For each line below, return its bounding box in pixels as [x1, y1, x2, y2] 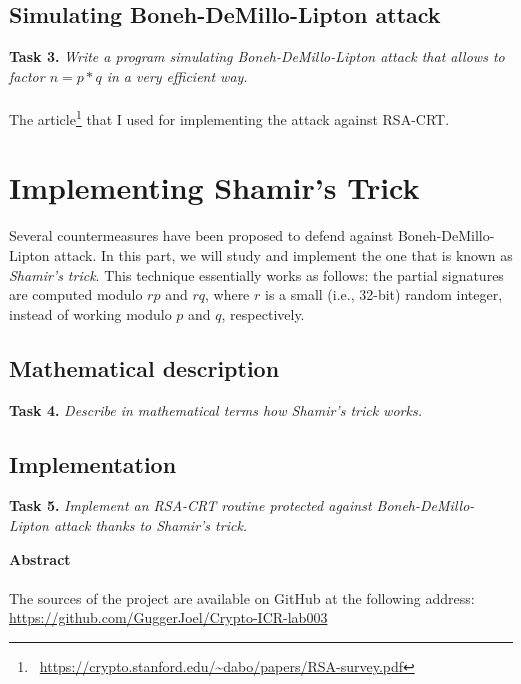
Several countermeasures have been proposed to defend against [9, 225, 394, 246]
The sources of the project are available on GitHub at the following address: [9, 587, 475, 608]
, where [204, 284, 250, 305]
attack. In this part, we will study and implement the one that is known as [54, 244, 513, 265]
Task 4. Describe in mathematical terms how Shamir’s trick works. [9, 399, 422, 420]
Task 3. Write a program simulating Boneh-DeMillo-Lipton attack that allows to [9, 46, 505, 67]
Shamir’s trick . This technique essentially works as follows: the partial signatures [9, 264, 504, 285]
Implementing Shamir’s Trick [9, 167, 420, 208]
